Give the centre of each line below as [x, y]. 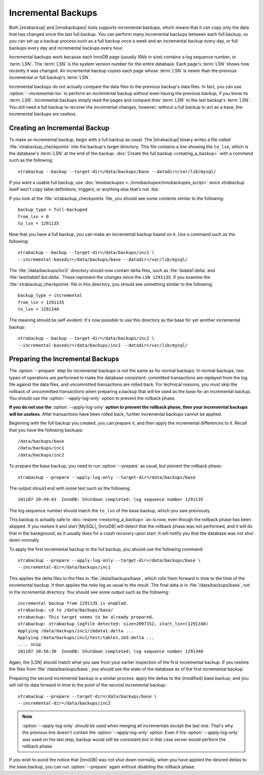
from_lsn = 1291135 [41, 302]
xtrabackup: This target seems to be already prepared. [86, 617]
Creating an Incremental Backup [59, 128]
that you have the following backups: [46, 430]
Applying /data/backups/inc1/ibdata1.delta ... [76, 631]
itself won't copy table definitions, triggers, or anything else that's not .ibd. [84, 189]
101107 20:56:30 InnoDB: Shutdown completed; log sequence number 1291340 [110, 651]
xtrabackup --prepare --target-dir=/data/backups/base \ [88, 696]
